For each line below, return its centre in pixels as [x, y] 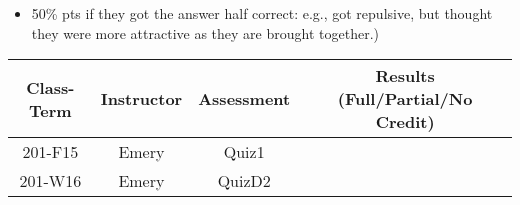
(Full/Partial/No [405, 99]
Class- [50, 87]
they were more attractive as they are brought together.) [205, 32]
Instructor [141, 99]
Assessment [244, 99]
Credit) [405, 122]
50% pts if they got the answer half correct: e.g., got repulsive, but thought [262, 13]
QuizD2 [244, 181]
